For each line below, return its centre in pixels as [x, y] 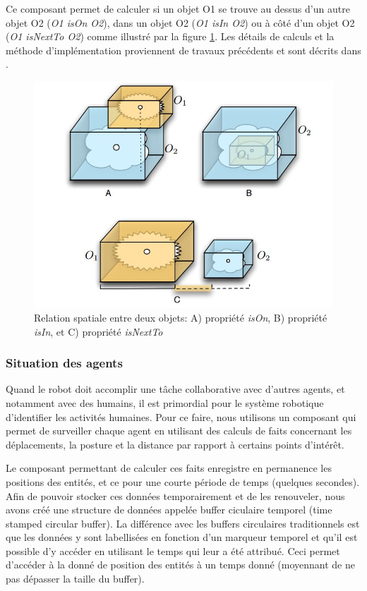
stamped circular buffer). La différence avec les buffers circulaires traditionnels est [183, 523]
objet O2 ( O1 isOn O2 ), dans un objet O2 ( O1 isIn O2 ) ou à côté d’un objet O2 [180, 22]
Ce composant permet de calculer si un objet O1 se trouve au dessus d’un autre [178, 8]
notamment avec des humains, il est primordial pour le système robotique [165, 402]
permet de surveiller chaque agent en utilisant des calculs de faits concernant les [179, 431]
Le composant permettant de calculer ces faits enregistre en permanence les [169, 468]
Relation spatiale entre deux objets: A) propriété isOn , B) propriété [181, 317]
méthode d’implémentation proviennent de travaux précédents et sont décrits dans [183, 50]
